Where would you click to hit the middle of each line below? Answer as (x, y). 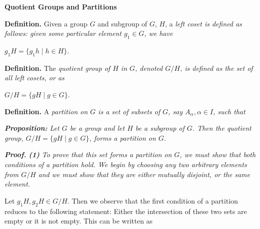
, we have (158, 33)
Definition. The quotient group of (57, 68)
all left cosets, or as (35, 78)
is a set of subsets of (129, 111)
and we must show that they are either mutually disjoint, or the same (144, 174)
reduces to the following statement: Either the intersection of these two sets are (126, 211)
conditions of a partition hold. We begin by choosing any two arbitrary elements (126, 164)
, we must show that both (218, 154)
